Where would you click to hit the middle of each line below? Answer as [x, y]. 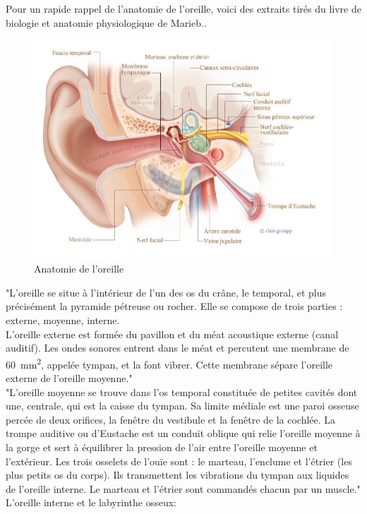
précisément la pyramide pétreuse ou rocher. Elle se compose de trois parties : [174, 306]
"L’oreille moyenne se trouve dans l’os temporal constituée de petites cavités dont [182, 392]
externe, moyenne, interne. [63, 320]
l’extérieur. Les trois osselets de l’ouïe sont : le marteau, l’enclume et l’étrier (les [179, 461]
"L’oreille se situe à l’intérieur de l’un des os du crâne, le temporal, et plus [166, 292]
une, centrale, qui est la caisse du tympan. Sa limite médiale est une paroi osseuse [182, 406]
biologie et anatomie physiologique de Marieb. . [106, 22]
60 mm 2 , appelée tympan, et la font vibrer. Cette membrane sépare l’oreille [169, 363]
